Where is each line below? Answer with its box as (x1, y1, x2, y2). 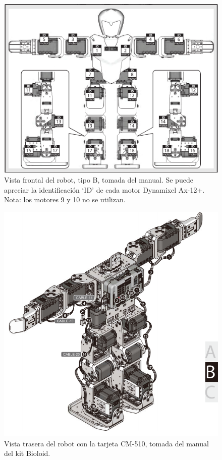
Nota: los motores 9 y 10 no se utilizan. (4, 194, 126, 205)
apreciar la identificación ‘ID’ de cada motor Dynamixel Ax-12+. (4, 184, 205, 195)
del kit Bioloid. (4, 448, 50, 458)
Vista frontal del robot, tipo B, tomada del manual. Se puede (4, 174, 193, 185)
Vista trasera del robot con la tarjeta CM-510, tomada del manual (4, 438, 209, 448)
